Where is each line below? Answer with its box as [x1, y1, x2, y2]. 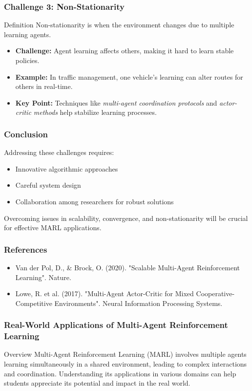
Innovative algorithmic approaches [15, 163, 118, 174]
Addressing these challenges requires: [4, 147, 114, 157]
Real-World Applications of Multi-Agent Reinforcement [4, 319, 228, 331]
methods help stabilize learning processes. [33, 107, 157, 117]
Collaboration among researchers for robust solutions [15, 196, 174, 206]
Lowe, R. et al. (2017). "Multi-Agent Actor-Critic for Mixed [15, 288, 194, 299]
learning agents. [4, 29, 51, 39]
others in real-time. [15, 81, 73, 91]
